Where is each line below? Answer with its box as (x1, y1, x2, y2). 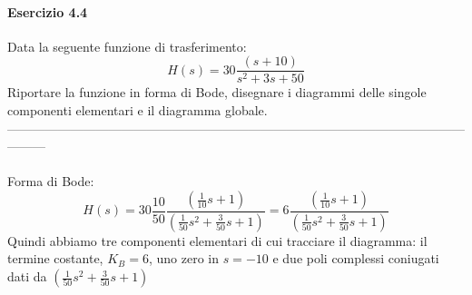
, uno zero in (148, 249, 219, 268)
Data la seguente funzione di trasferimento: (7, 36, 247, 55)
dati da (7, 267, 47, 286)
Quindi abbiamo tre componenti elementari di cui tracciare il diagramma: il (7, 231, 428, 250)
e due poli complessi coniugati (272, 249, 439, 268)
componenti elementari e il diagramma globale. (7, 101, 268, 120)
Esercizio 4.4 (7, 2, 88, 21)
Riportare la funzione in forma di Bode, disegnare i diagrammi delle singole (7, 83, 427, 102)
